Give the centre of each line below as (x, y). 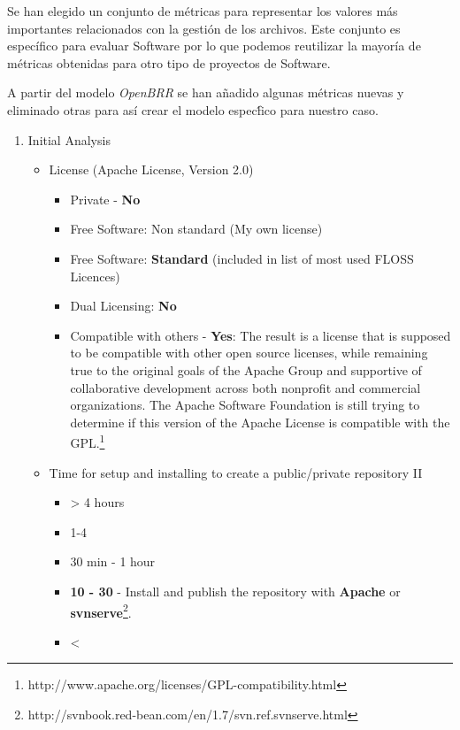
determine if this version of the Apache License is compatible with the (260, 422)
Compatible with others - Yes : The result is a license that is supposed (261, 335)
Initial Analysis (69, 139)
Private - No (105, 199)
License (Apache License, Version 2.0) (151, 169)
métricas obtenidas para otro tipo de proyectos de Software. (169, 62)
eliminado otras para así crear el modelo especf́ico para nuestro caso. (193, 109)
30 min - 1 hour (113, 561)
